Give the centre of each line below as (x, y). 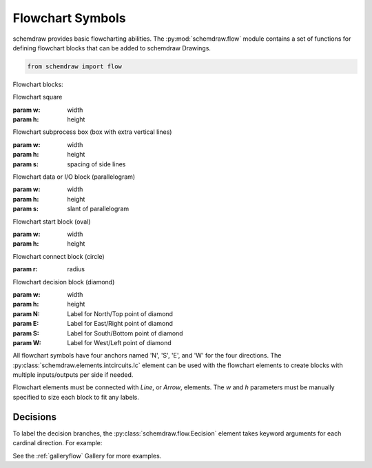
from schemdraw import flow (74, 66)
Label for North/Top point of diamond (120, 313)
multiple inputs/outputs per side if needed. (73, 375)
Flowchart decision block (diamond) (64, 282)
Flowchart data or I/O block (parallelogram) (74, 177)
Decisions (34, 417)
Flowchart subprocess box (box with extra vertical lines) (92, 132)
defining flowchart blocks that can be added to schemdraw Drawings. (112, 48)
